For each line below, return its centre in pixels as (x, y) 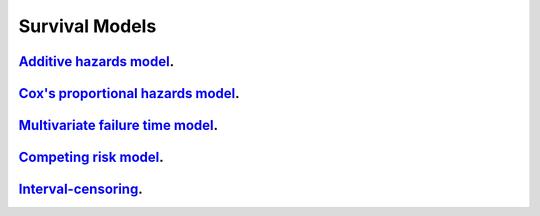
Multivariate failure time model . (118, 125)
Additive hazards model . (96, 61)
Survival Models (87, 26)
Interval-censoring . (81, 189)
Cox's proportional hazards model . (129, 93)
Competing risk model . (91, 157)
